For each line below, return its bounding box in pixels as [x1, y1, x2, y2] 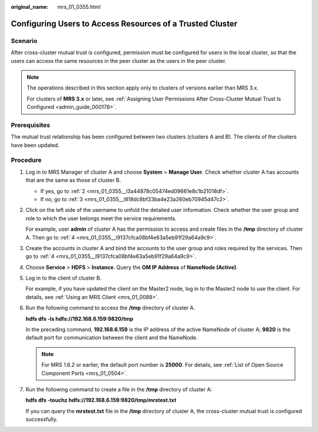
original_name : [11, 4, 49, 10]
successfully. [25, 416, 58, 423]
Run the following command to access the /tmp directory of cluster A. [25, 304, 196, 311]
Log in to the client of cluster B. [25, 274, 102, 282]
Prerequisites [11, 121, 50, 129]
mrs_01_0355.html [57, 4, 101, 10]
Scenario [11, 36, 38, 45]
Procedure [11, 156, 42, 164]
